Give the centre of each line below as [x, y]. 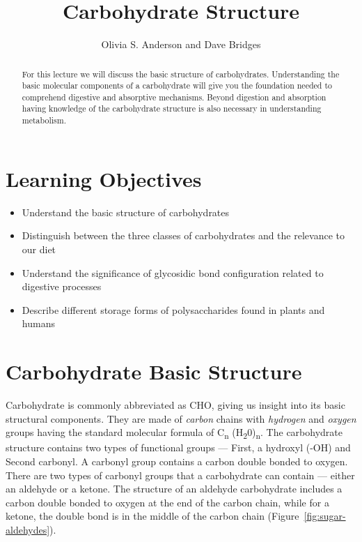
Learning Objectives [104, 178]
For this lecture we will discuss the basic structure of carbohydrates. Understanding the [181, 74]
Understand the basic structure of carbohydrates [126, 212]
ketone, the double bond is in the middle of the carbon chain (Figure [152, 516]
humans [38, 323]
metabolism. [44, 120]
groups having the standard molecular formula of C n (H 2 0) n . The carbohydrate [174, 433]
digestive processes [62, 286]
